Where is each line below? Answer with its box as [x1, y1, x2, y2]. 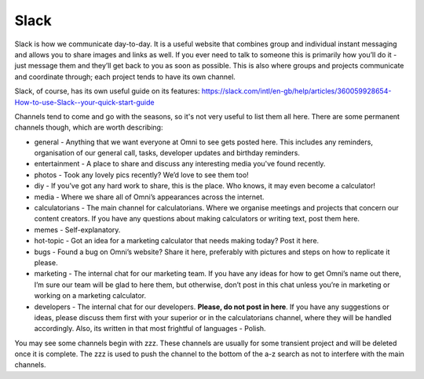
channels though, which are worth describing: [14, 122, 163, 133]
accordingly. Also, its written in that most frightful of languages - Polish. [34, 324, 266, 333]
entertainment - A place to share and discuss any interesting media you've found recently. [34, 159, 326, 169]
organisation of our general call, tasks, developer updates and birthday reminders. [34, 148, 300, 158]
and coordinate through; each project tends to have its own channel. [14, 71, 236, 82]
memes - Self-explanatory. [34, 224, 121, 235]
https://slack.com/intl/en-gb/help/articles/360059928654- [201, 86, 392, 96]
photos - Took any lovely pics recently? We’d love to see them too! [34, 169, 249, 180]
